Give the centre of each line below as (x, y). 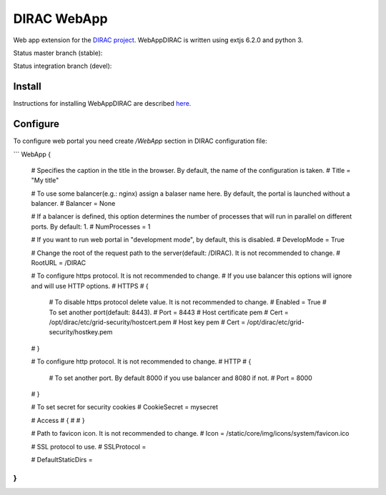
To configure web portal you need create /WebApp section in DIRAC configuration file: (140, 141)
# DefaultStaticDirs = (62, 459)
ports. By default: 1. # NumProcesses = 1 (91, 226)
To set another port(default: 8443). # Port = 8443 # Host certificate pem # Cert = (169, 312)
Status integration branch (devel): (63, 66)
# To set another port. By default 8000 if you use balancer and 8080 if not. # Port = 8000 (180, 378)
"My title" (45, 180)
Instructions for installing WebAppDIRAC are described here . (102, 104)
